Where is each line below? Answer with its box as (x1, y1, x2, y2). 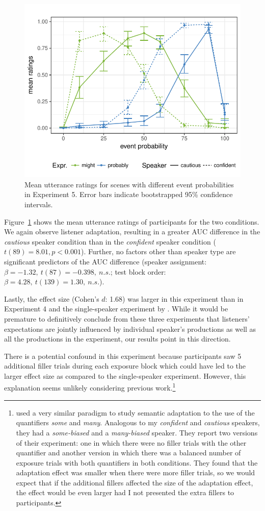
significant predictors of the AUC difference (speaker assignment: (4, 256, 207, 266)
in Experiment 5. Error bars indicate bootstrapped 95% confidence (24, 189, 233, 200)
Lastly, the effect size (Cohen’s (4, 293, 99, 304)
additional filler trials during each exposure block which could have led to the (4, 360, 246, 371)
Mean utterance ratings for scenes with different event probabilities (24, 179, 234, 189)
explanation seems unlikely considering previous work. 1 (4, 381, 176, 393)
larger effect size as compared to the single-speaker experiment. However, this (4, 370, 246, 381)
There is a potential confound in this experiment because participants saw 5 (4, 350, 242, 361)
